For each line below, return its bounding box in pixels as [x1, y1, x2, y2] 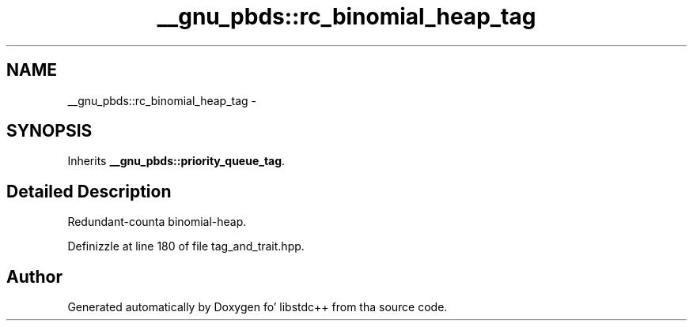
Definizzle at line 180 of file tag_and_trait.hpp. [67, 239, 305, 254]
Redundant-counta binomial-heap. [67, 215, 247, 229]
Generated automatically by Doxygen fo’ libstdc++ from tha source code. [67, 300, 448, 314]
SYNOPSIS [6, 121, 93, 141]
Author [6, 266, 62, 287]
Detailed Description [6, 181, 172, 201]
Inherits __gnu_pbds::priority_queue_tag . [67, 154, 286, 168]
